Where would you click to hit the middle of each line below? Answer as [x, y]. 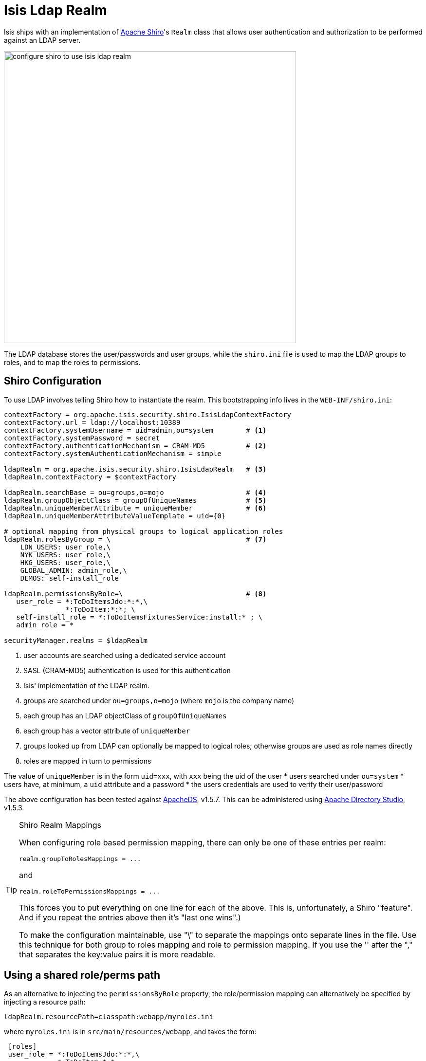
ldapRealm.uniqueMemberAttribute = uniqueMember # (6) [135, 508]
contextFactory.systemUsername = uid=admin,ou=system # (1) [135, 430]
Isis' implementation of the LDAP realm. [87, 685]
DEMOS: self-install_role [70, 578]
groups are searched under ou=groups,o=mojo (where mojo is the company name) [159, 700]
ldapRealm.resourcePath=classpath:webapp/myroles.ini [109, 1017]
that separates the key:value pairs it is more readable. [117, 954]
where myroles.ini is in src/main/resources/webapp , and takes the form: [130, 1032]
